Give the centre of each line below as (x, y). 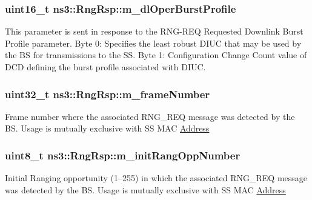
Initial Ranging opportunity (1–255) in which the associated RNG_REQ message (156, 178)
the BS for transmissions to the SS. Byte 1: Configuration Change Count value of (156, 55)
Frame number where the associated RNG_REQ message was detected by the (150, 116)
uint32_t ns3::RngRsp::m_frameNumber (108, 94)
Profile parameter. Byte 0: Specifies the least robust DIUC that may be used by (153, 43)
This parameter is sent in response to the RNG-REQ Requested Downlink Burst (154, 31)
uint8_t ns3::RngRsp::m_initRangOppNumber (123, 155)
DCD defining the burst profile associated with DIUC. (105, 67)
